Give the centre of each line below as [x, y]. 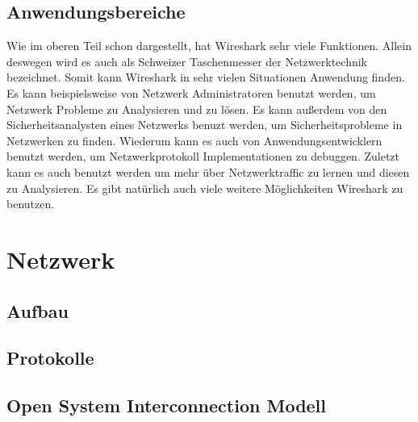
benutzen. [31, 204]
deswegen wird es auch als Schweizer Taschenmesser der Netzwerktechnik [187, 61]
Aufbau [38, 310]
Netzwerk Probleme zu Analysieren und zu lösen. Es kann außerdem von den [197, 109]
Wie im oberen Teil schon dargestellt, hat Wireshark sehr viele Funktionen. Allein [209, 46]
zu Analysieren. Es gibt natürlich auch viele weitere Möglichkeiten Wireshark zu [205, 188]
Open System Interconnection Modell [167, 405]
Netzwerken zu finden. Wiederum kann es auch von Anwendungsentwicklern [194, 140]
